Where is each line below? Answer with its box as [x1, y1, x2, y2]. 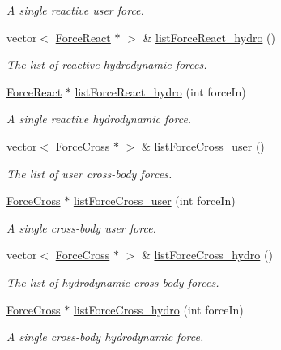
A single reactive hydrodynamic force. [6, 110, 192, 127]
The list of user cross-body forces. [6, 164, 172, 181]
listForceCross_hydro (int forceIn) [73, 301, 244, 318]
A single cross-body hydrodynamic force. [6, 328, 204, 345]
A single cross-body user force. [6, 219, 156, 236]
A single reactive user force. [6, 2, 144, 18]
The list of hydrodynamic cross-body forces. [6, 273, 219, 290]
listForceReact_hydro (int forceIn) [75, 83, 246, 100]
